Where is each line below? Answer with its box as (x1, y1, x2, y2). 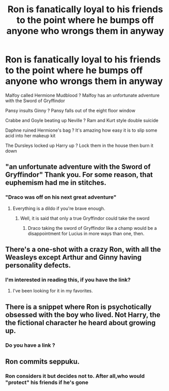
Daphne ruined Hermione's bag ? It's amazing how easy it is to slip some (5, 127, 157, 133)
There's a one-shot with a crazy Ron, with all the (5, 245, 161, 254)
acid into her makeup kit (5, 132, 56, 138)
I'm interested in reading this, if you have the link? (5, 276, 131, 283)
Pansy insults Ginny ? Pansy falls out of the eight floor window (5, 107, 136, 113)
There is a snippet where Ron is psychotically (5, 303, 152, 311)
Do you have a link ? (5, 342, 55, 349)
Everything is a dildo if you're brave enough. (12, 205, 106, 212)
